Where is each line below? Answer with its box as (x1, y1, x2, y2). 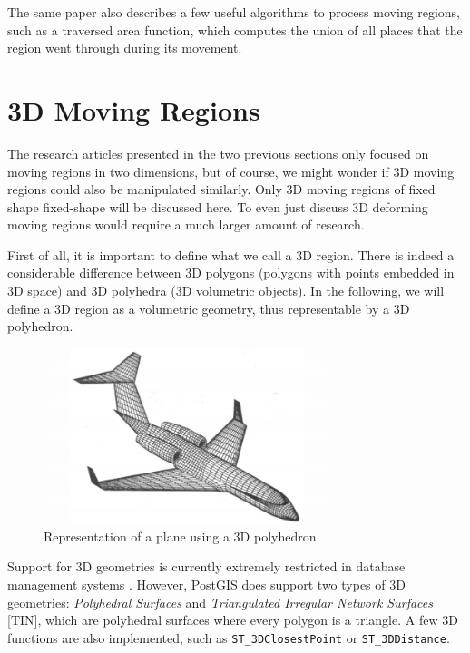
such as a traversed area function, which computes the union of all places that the (7, 20, 463, 39)
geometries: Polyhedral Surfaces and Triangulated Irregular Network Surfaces (7, 592, 433, 611)
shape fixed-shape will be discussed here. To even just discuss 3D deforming (7, 197, 428, 216)
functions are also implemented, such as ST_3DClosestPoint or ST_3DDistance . (7, 628, 450, 647)
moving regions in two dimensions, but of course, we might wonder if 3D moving (7, 161, 455, 180)
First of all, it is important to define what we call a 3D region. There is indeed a (7, 245, 455, 264)
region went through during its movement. (7, 38, 242, 57)
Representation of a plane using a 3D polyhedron (44, 526, 317, 545)
